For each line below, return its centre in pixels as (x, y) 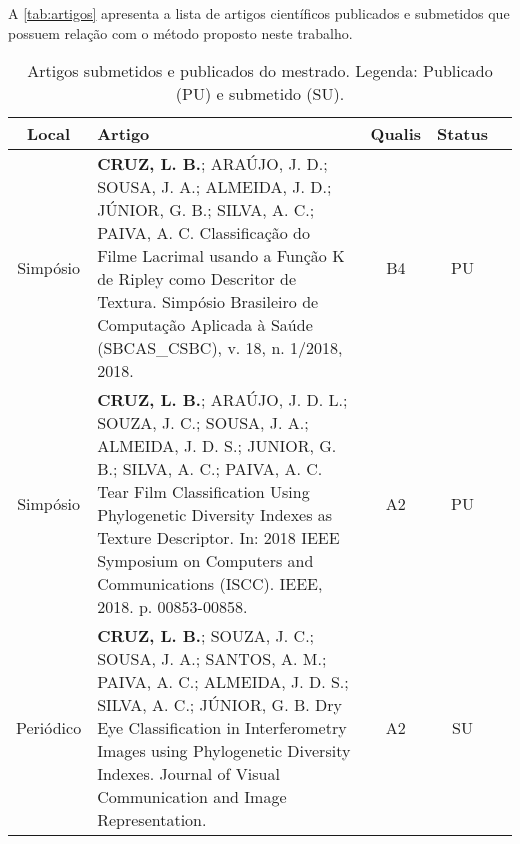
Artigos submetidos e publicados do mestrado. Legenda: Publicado (260, 71)
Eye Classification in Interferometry (222, 728)
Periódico (49, 728)
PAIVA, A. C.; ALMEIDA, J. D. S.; (223, 682)
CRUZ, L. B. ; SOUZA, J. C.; (206, 636)
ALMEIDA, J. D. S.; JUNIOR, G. (217, 446)
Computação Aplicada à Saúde (205, 325)
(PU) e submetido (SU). (260, 94)
